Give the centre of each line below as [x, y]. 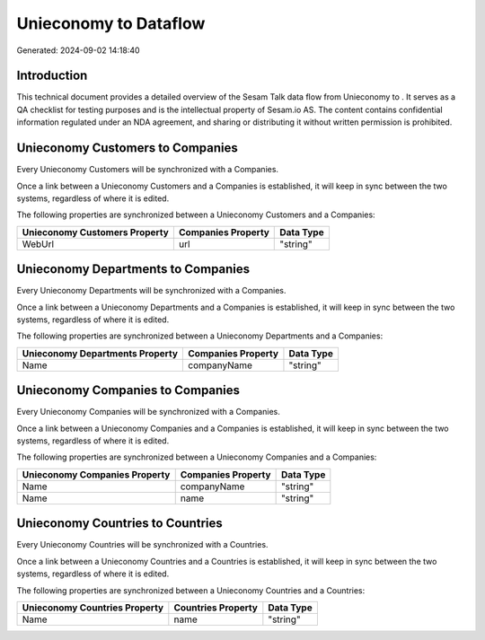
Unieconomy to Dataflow [111, 23]
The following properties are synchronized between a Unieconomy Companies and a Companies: [197, 457]
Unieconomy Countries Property [93, 608]
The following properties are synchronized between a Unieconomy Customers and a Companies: [196, 215]
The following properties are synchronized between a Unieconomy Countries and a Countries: [191, 590]
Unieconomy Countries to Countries [120, 524]
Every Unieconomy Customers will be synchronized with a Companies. [147, 170]
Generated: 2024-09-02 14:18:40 [78, 50]
